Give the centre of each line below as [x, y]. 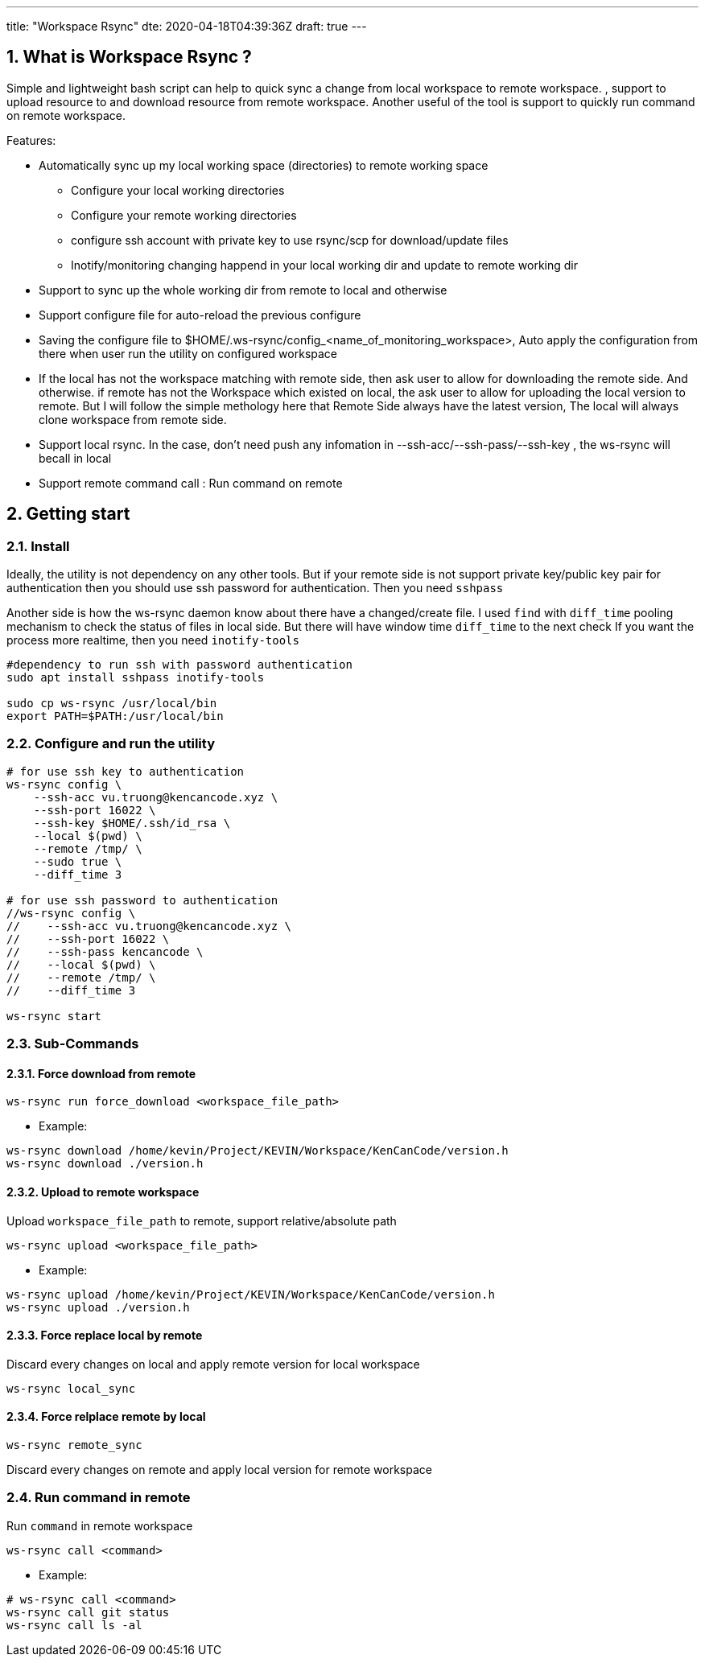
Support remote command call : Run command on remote [191, 483]
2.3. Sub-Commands [73, 1044]
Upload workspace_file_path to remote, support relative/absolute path [202, 1220]
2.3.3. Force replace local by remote [105, 1336]
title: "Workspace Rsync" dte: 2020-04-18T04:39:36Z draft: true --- [187, 26]
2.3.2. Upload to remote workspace [103, 1192]
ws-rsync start [54, 1016]
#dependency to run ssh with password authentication [179, 665]
